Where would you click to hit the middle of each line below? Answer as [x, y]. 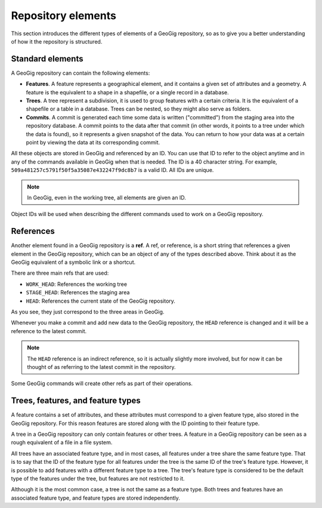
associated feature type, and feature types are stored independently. [95, 498]
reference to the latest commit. [49, 331]
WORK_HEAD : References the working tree [77, 284]
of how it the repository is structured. [57, 41]
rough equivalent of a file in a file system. [62, 442]
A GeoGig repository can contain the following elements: [80, 73]
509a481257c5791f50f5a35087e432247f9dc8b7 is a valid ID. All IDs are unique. [112, 170]
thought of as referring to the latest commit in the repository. [101, 367]
